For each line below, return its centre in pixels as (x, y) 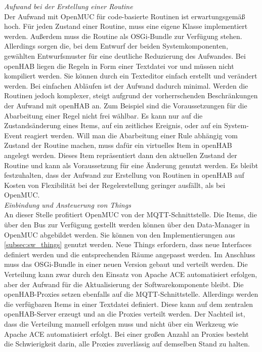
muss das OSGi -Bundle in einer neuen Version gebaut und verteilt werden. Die (126, 264)
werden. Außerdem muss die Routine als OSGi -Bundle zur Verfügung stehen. (123, 36)
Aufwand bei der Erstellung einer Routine (69, 6)
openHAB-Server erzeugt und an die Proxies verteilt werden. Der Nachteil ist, (125, 314)
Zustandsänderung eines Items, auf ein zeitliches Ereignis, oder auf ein (113, 125)
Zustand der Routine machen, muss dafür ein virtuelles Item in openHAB (118, 145)
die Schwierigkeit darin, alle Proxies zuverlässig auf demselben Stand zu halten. (127, 344)
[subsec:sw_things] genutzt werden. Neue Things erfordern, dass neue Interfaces (128, 244)
